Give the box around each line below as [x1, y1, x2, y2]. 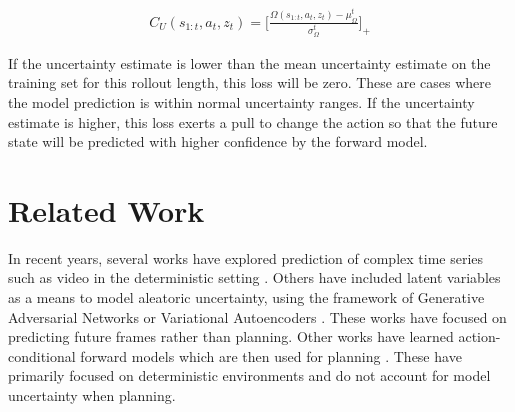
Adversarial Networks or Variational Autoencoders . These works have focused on [8, 306, 507, 327]
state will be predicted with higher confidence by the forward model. [8, 131, 428, 152]
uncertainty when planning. [8, 384, 176, 405]
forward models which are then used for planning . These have [80, 345, 462, 366]
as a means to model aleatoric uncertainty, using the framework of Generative [8, 287, 485, 307]
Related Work [8, 189, 205, 230]
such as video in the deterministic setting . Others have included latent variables [8, 267, 501, 288]
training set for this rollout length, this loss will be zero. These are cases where [8, 72, 492, 93]
